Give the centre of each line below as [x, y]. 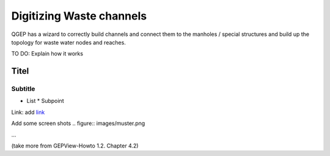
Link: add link [28, 112]
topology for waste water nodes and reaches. [69, 42]
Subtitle [23, 89]
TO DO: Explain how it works [47, 54]
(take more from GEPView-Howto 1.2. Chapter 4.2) [75, 146]
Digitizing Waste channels [79, 16]
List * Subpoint [45, 101]
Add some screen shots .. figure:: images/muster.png [78, 123]
